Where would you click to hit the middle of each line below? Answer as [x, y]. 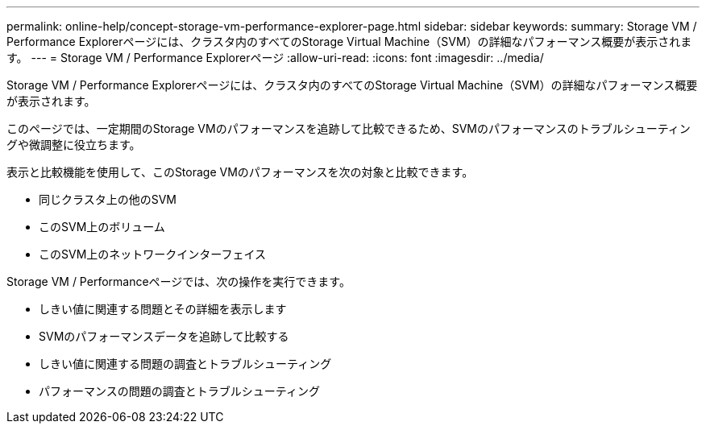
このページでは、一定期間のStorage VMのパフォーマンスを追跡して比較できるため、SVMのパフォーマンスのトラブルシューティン [349, 128]
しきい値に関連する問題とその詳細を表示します [163, 309]
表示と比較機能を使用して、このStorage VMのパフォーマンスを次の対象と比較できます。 [240, 172]
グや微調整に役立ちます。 [74, 145]
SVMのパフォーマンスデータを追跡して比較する [164, 336]
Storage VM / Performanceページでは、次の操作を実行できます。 [179, 281]
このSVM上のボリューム [102, 227]
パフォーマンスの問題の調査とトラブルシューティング [179, 391]
